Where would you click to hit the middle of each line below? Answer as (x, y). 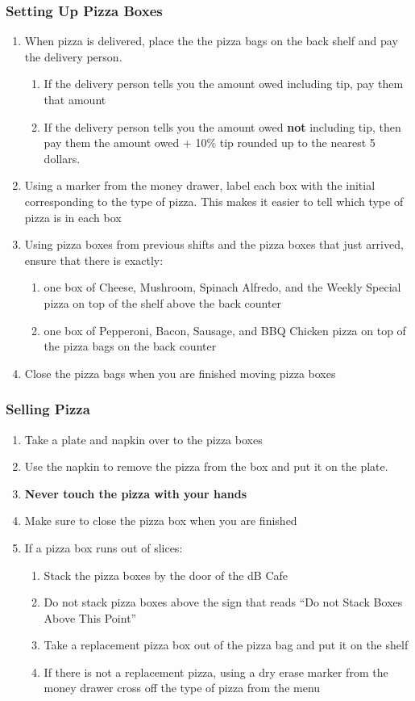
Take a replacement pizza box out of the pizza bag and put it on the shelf (226, 645)
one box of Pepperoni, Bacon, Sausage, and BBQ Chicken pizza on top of (225, 330)
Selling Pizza (48, 409)
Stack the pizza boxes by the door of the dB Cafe (166, 575)
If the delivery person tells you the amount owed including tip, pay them (224, 84)
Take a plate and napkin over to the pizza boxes (143, 439)
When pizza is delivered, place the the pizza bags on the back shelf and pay (211, 41)
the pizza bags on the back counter (130, 346)
